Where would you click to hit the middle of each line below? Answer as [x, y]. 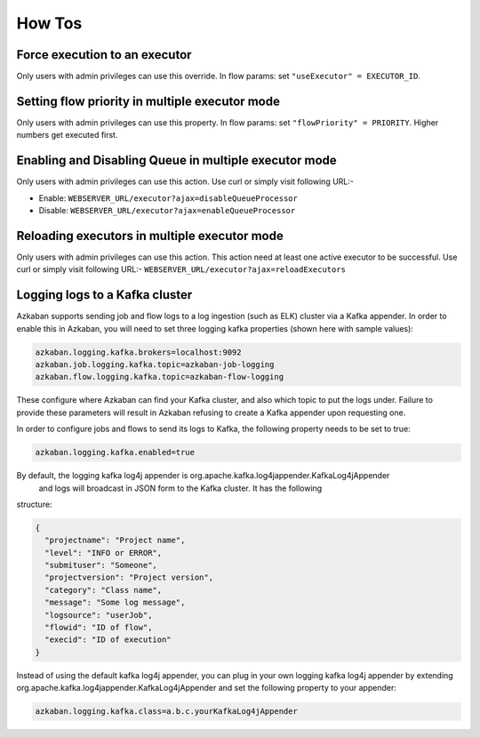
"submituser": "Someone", [101, 565]
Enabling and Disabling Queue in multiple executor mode [176, 160]
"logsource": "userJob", [99, 615]
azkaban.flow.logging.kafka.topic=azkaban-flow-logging [160, 377]
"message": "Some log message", [115, 603]
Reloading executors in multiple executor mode [150, 236]
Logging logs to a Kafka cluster [104, 295]
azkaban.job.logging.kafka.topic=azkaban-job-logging [155, 365]
